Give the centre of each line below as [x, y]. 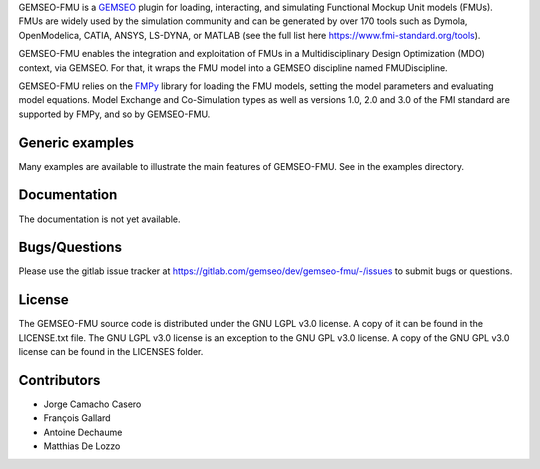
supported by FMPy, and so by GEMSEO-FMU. [114, 114]
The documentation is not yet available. [99, 219]
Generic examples [76, 142]
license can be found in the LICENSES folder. [111, 352]
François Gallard [77, 418]
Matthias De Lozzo [82, 446]
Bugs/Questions [70, 247]
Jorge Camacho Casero [92, 404]
